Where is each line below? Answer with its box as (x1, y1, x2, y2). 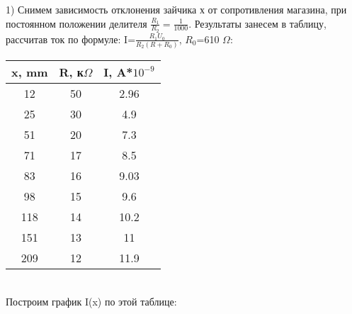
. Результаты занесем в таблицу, (188, 16, 327, 30)
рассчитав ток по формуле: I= (6, 31, 136, 46)
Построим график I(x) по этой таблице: (6, 293, 177, 308)
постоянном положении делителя (6, 16, 147, 30)
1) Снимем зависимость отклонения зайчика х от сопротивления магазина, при (6, 2, 347, 16)
